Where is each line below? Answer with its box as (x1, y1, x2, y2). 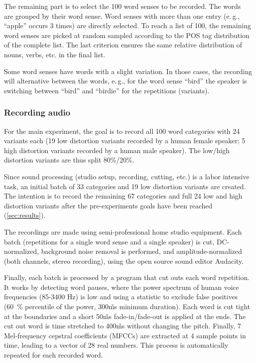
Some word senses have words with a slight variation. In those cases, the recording (4, 66, 252, 76)
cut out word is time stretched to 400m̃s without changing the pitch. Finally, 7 (4, 321, 241, 331)
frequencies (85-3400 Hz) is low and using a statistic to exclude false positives (4, 291, 238, 302)
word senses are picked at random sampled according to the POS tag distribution (4, 30, 250, 40)
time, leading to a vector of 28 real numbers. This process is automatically (4, 340, 228, 350)
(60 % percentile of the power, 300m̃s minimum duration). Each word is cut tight (4, 301, 250, 312)
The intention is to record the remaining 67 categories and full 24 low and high (4, 191, 243, 201)
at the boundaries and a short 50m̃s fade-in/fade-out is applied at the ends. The (4, 311, 246, 321)
